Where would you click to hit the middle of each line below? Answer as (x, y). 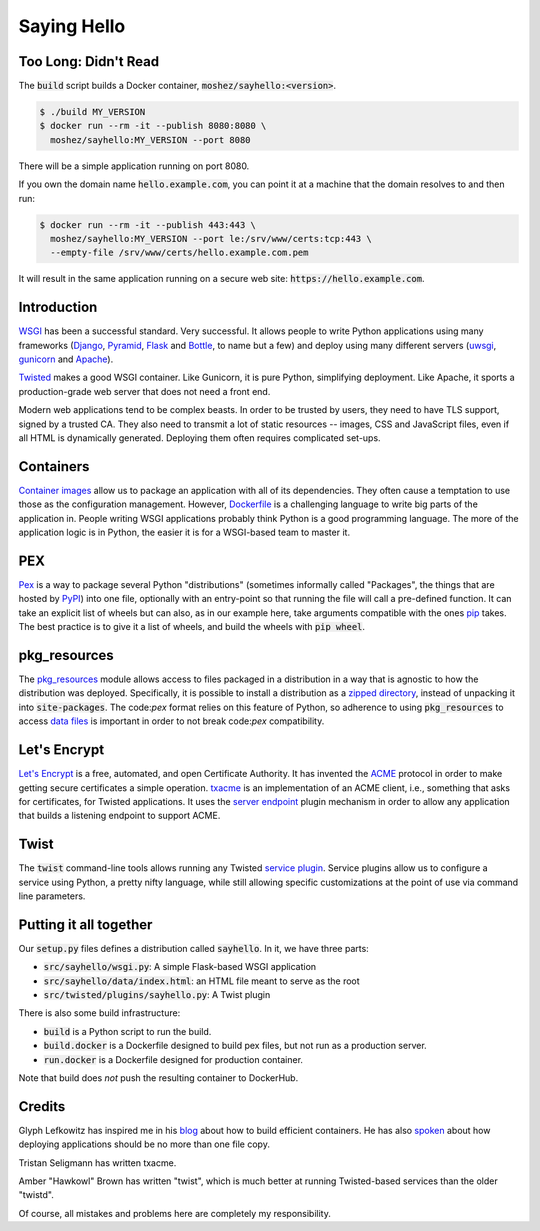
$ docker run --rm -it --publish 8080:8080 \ (153, 126)
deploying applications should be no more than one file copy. (144, 1144)
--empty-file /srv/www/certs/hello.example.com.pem (179, 253)
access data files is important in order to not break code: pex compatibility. (171, 721)
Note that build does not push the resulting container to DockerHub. (158, 1078)
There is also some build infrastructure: (99, 1013)
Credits (42, 1106)
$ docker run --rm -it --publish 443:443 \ (148, 224)
